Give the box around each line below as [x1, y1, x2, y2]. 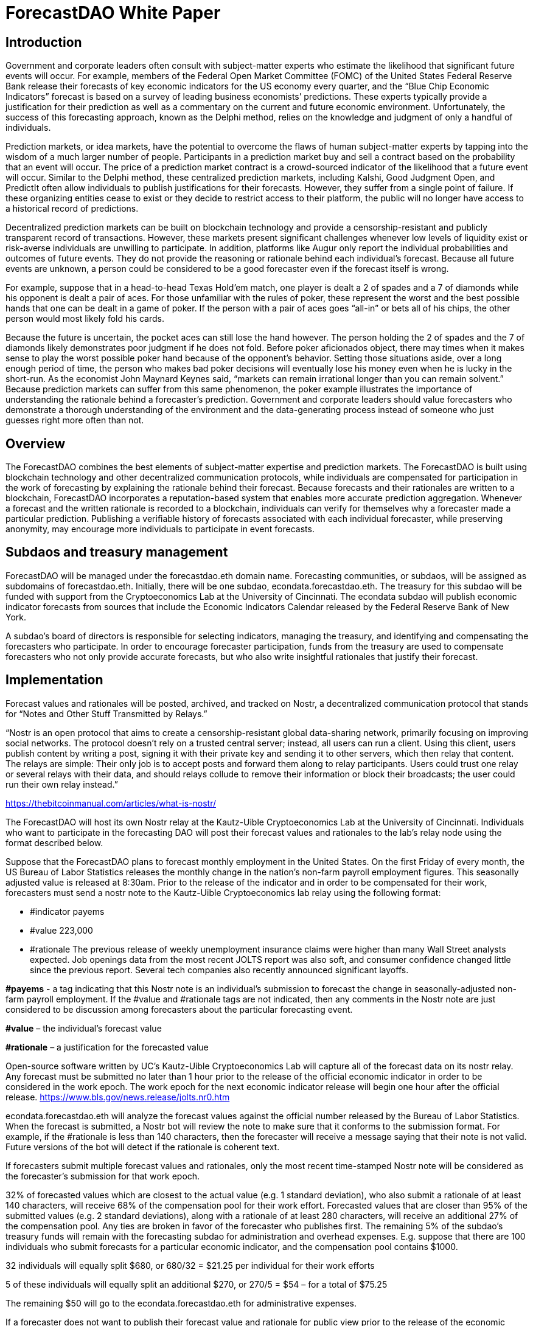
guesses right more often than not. [5, 415, 144, 426]
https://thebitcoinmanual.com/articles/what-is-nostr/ [5, 797, 217, 808]
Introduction [5, 34, 82, 50]
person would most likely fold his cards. [5, 313, 165, 324]
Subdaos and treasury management [5, 544, 228, 560]
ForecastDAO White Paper [5, 2, 221, 23]
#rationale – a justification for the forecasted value [5, 1041, 209, 1052]
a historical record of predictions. [5, 203, 139, 214]
